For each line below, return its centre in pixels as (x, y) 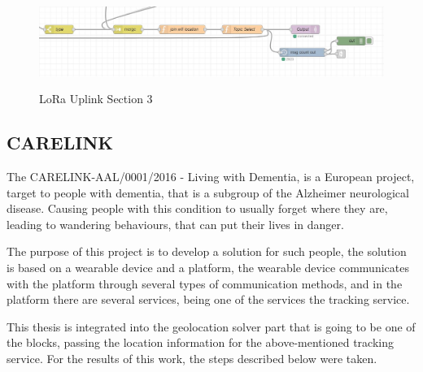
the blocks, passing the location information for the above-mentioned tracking (200, 342)
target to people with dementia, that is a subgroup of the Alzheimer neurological (208, 192)
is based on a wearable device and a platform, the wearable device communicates (208, 268)
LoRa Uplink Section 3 (96, 99)
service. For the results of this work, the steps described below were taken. (192, 359)
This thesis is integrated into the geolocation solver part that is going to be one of (211, 326)
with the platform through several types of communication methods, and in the (205, 283)
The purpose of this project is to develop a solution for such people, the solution (207, 251)
